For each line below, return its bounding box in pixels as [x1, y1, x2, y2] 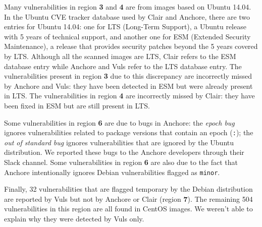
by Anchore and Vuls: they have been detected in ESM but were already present [4, 80, 253, 91]
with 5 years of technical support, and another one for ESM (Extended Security [4, 31, 251, 41]
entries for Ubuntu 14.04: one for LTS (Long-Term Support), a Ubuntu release [4, 21, 246, 32]
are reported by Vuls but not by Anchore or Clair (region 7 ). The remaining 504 [4, 193, 253, 204]
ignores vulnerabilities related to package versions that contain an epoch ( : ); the [4, 127, 253, 138]
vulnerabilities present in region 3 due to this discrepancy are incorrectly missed [4, 71, 252, 81]
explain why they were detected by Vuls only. [4, 213, 144, 223]
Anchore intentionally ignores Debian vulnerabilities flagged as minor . [4, 166, 220, 177]
